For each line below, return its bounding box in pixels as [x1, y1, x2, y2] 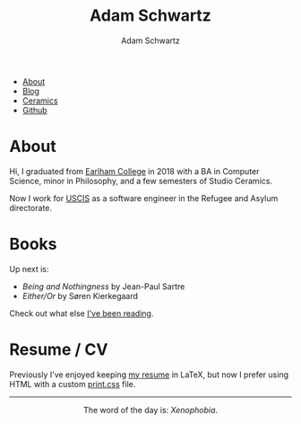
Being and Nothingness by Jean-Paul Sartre [21, 280, 185, 292]
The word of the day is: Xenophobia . [83, 404, 218, 415]
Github [21, 104, 47, 115]
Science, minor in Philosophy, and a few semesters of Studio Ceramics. [9, 175, 273, 186]
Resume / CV [9, 340, 108, 359]
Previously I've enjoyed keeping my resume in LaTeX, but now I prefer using [9, 369, 289, 380]
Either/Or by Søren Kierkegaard [21, 290, 139, 301]
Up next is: [9, 263, 49, 274]
